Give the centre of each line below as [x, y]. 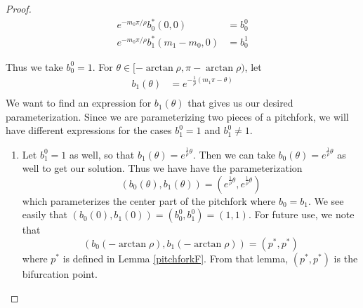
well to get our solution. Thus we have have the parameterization [162, 168]
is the [346, 258]
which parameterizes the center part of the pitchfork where [149, 200]
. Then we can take [234, 154]
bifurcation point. [60, 273]
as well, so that [102, 154]
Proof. [19, 8]
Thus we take [34, 66]
